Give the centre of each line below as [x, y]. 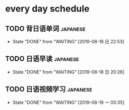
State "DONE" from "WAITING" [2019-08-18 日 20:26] [68, 72]
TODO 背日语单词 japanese [45, 28]
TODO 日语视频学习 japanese [49, 89]
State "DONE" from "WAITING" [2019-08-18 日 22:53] [68, 41]
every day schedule [47, 9]
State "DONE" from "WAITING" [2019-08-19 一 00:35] [68, 102]
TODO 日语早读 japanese [42, 59]
